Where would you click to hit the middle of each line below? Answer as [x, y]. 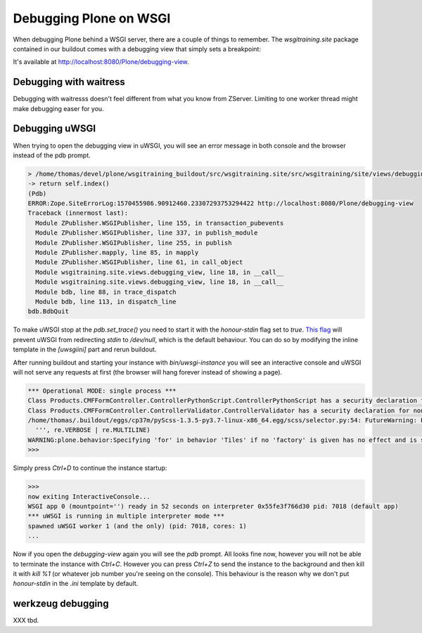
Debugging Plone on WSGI [92, 18]
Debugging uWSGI [55, 129]
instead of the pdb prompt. [52, 155]
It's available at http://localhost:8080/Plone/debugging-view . [101, 62]
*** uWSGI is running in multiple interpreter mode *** [126, 516]
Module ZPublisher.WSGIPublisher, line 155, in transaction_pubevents [160, 223]
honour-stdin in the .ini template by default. [76, 584]
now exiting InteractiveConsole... [89, 496]
